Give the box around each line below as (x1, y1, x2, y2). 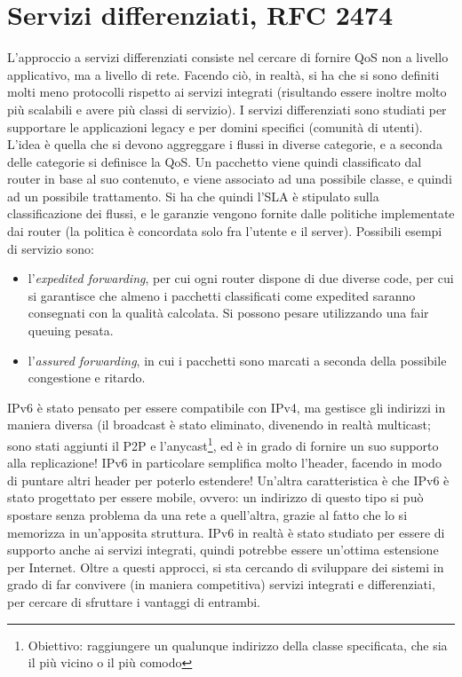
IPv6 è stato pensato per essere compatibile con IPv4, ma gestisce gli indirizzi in (7, 398, 446, 416)
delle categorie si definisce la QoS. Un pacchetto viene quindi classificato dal (7, 152, 422, 170)
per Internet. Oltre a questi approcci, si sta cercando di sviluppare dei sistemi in (7, 557, 444, 576)
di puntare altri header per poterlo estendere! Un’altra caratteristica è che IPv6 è (7, 470, 450, 489)
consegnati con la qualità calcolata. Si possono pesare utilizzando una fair (28, 303, 429, 322)
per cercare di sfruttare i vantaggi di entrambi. (7, 593, 260, 610)
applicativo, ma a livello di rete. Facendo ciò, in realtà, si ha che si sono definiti (7, 65, 440, 83)
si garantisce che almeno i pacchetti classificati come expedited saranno (28, 286, 416, 304)
